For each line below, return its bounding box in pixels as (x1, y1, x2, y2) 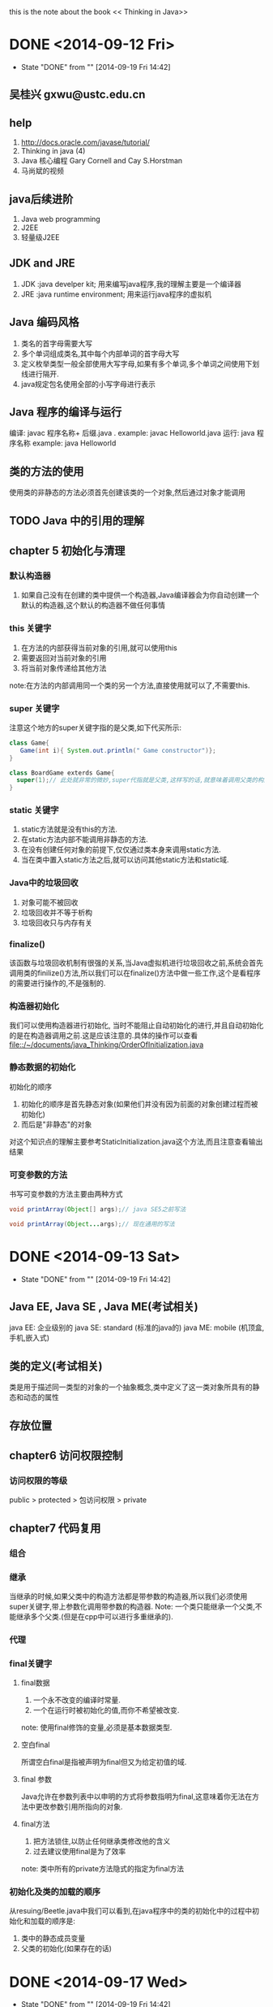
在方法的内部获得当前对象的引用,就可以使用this (20, 642, 177, 653)
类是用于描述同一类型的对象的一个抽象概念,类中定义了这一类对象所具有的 (9, 1382, 254, 1392)
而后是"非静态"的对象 (20, 1119, 92, 1129)
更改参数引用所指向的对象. (35, 1802, 123, 1812)
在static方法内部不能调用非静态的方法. (20, 835, 148, 845)
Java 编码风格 (9, 315, 79, 329)
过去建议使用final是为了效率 (32, 1847, 126, 1857)
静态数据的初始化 (9, 1062, 76, 1073)
